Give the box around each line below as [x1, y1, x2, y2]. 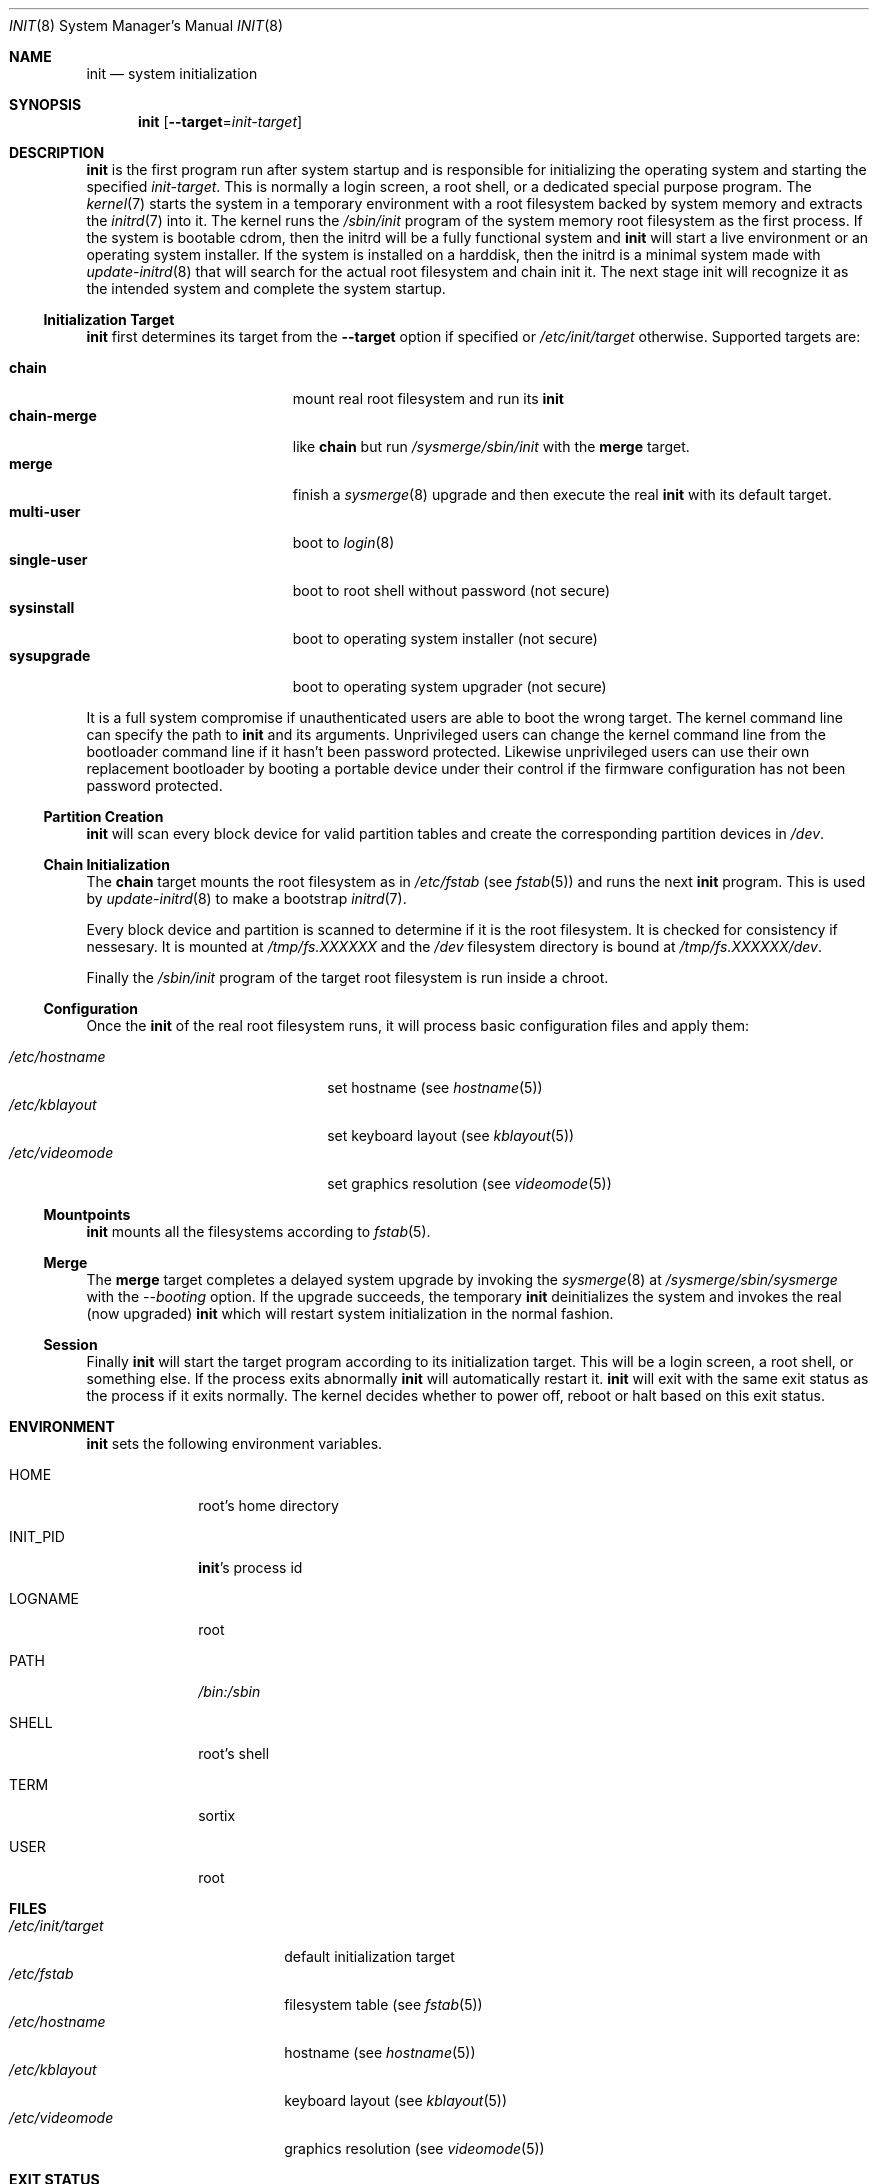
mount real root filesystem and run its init [292, 390, 564, 407]
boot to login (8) [292, 534, 395, 551]
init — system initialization [86, 65, 258, 82]
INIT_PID [9, 1528, 65, 1545]
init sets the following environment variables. [86, 1435, 383, 1452]
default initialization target [284, 1948, 455, 1965]
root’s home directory [198, 1497, 339, 1514]
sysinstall [9, 599, 75, 616]
